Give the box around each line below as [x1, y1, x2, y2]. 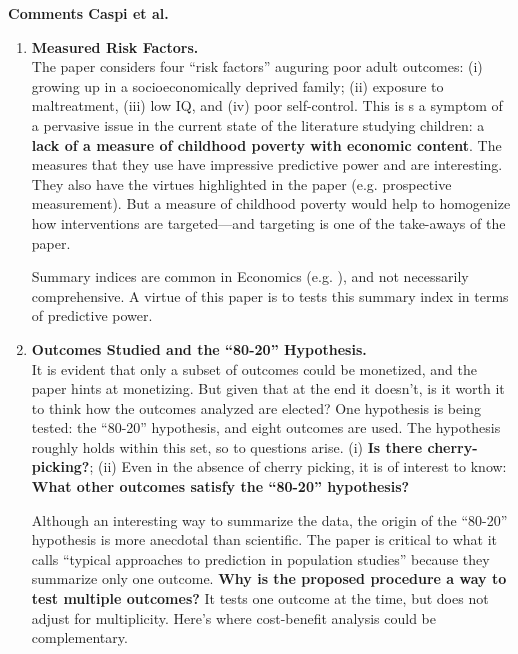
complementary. [31, 627, 128, 648]
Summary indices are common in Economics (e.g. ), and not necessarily [31, 266, 469, 287]
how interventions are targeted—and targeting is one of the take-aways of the [31, 212, 506, 233]
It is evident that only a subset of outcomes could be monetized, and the [31, 358, 477, 379]
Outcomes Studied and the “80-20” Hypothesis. [31, 338, 367, 359]
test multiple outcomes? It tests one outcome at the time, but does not [31, 588, 489, 609]
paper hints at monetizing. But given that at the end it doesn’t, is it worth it [31, 378, 505, 399]
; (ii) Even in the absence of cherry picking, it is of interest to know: [89, 456, 507, 477]
